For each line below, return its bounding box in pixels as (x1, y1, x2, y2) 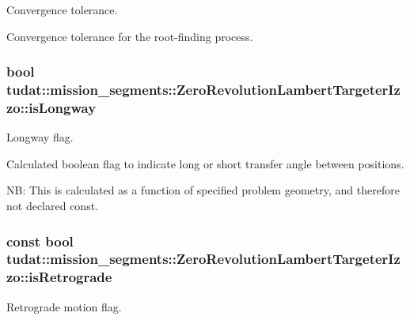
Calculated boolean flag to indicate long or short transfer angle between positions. (6, 155, 404, 171)
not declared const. (6, 198, 99, 214)
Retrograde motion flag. (6, 298, 122, 314)
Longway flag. (6, 129, 74, 145)
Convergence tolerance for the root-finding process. (6, 28, 253, 44)
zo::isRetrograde (6, 267, 112, 287)
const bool (6, 231, 74, 250)
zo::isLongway (6, 97, 97, 117)
